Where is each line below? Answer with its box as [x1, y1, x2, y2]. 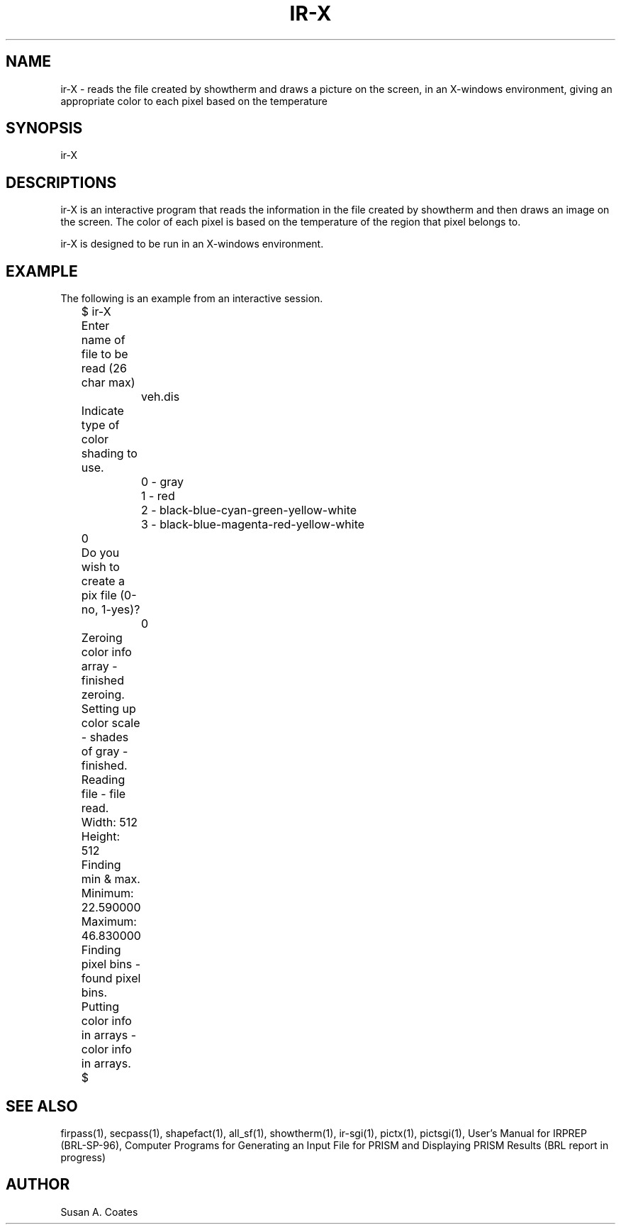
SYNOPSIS [6, 119, 83, 138]
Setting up [81, 702, 136, 716]
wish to [81, 560, 120, 575]
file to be [81, 347, 128, 362]
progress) [60, 1151, 106, 1163]
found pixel [81, 971, 141, 986]
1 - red [140, 489, 175, 504]
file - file [81, 787, 126, 802]
